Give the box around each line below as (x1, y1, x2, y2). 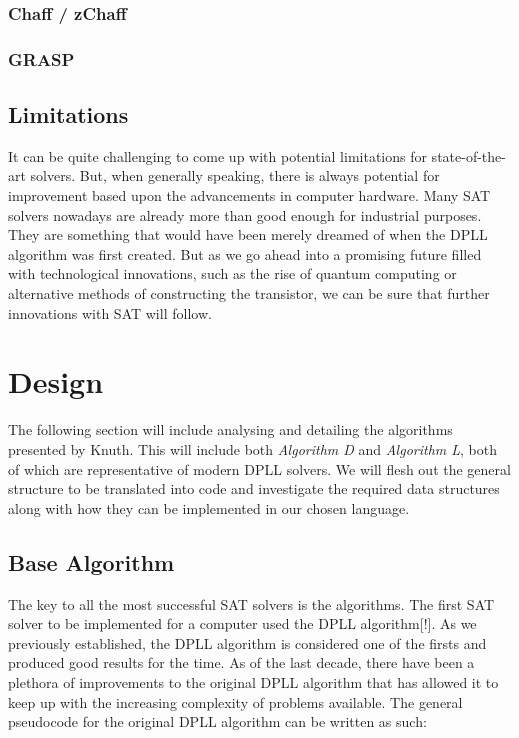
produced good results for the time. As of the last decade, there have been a (8, 652, 475, 673)
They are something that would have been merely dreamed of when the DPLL (8, 224, 488, 245)
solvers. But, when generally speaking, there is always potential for (30, 165, 440, 186)
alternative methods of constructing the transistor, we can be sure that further (8, 283, 490, 304)
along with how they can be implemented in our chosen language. (8, 497, 410, 518)
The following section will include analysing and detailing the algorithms (8, 419, 453, 440)
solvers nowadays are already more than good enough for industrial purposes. (8, 204, 482, 225)
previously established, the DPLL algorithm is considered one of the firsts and (8, 632, 487, 653)
